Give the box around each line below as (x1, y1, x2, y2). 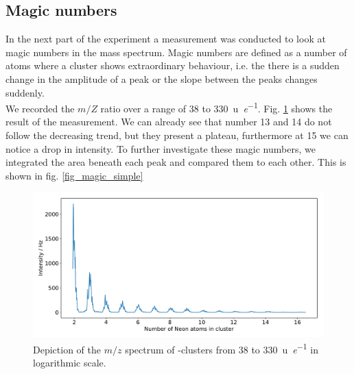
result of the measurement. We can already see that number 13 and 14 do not (5, 114, 332, 129)
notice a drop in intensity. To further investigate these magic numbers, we (5, 141, 316, 155)
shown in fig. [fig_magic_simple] (5, 168, 143, 182)
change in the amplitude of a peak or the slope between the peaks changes (5, 71, 318, 86)
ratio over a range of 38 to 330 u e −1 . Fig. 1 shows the (100, 99, 333, 115)
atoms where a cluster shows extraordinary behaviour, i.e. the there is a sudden (5, 58, 340, 73)
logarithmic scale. (33, 356, 106, 370)
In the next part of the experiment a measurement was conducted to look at (5, 32, 326, 46)
